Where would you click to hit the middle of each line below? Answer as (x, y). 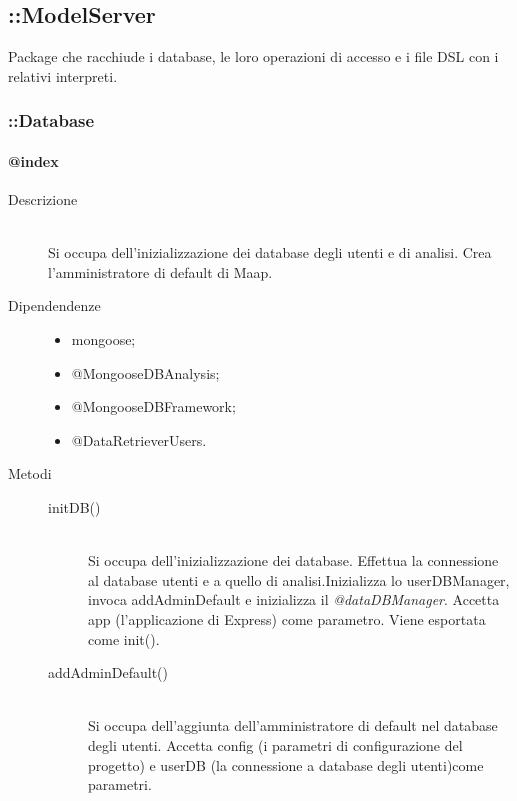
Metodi (30, 473)
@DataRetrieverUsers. (139, 439)
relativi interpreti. (63, 75)
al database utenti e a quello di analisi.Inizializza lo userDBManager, (299, 579)
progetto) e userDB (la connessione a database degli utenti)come (286, 764)
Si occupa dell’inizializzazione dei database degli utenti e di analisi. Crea (270, 252)
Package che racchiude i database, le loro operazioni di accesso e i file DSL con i (253, 56)
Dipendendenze (54, 305)
